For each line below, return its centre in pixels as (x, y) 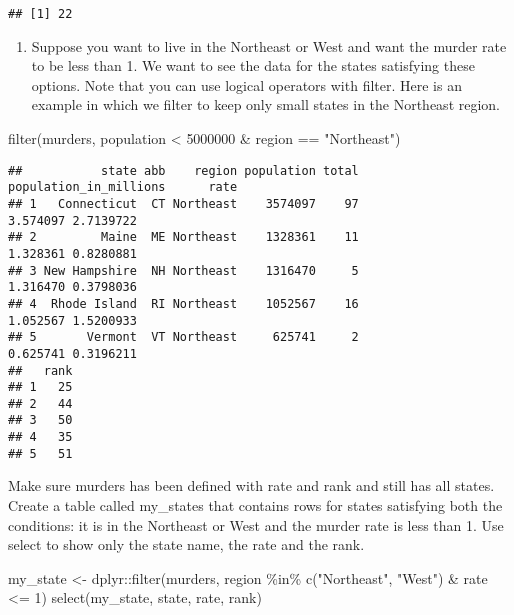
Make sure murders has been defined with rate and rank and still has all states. (251, 485)
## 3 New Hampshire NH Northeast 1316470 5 (183, 270)
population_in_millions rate (123, 187)
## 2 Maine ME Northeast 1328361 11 (183, 237)
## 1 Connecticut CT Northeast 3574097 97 (183, 203)
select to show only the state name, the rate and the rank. (186, 544)
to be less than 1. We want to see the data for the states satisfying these (253, 65)
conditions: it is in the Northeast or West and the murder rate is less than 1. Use (256, 524)
